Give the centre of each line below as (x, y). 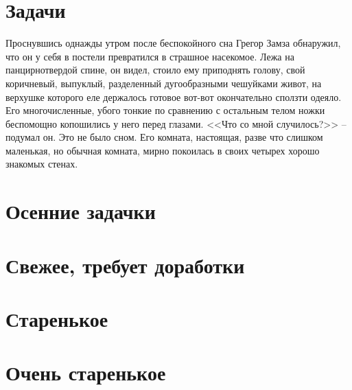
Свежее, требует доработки (125, 265)
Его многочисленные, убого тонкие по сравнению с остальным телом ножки (165, 110)
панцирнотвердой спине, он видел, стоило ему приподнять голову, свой (155, 70)
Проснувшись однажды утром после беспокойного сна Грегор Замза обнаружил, (173, 43)
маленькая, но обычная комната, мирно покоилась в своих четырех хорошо (163, 150)
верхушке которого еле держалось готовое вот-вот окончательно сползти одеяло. (174, 96)
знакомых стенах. (42, 164)
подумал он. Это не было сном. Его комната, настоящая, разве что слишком (164, 137)
